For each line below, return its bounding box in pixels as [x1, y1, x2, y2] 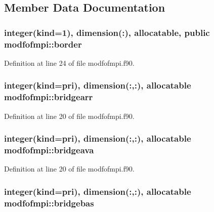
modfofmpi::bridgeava [4, 144, 94, 156]
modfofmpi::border [4, 37, 82, 50]
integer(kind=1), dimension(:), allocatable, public [4, 26, 210, 38]
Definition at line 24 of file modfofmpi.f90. [4, 57, 135, 68]
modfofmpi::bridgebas [4, 196, 94, 209]
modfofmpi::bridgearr [4, 91, 93, 103]
